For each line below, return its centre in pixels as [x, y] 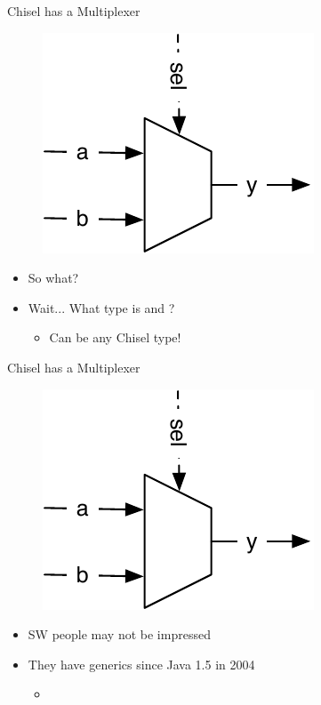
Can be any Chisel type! [115, 337]
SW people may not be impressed [119, 634]
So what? [53, 278]
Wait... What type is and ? [101, 307]
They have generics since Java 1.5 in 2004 [141, 664]
